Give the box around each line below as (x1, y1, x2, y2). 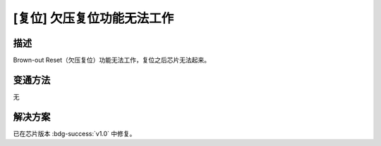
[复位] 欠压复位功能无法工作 (13, 11, 174, 26)
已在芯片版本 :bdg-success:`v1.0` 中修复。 (13, 129, 136, 138)
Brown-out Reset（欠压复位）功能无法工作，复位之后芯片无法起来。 (13, 56, 211, 65)
